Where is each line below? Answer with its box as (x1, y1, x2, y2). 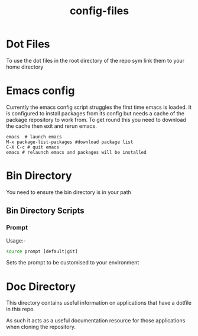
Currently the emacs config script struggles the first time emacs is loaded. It (6, 104, 192, 111)
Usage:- (6, 237, 26, 244)
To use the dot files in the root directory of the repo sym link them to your (6, 57, 185, 64)
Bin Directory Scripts (6, 206, 85, 216)
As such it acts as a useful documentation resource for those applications (6, 317, 186, 324)
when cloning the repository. (6, 324, 76, 331)
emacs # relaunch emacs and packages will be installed (6, 149, 147, 155)
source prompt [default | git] (6, 248, 78, 254)
